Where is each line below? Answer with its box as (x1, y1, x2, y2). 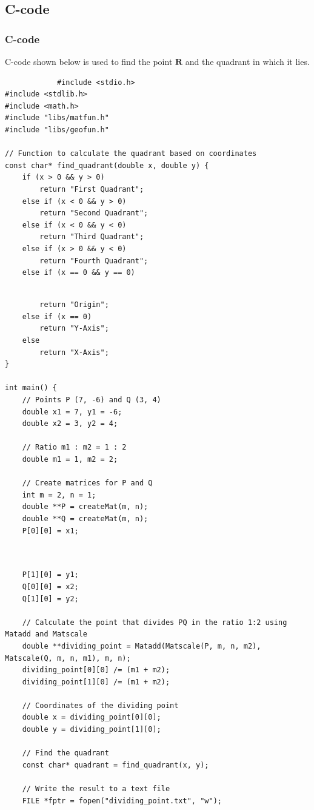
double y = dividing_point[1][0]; (22, 725, 161, 734)
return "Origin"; (39, 300, 109, 309)
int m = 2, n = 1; (22, 490, 96, 499)
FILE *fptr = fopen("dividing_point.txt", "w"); (22, 796, 222, 805)
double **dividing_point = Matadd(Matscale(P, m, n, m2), (22, 641, 261, 650)
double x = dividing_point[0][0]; (22, 713, 161, 722)
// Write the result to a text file (22, 785, 170, 794)
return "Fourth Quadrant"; (39, 256, 149, 265)
